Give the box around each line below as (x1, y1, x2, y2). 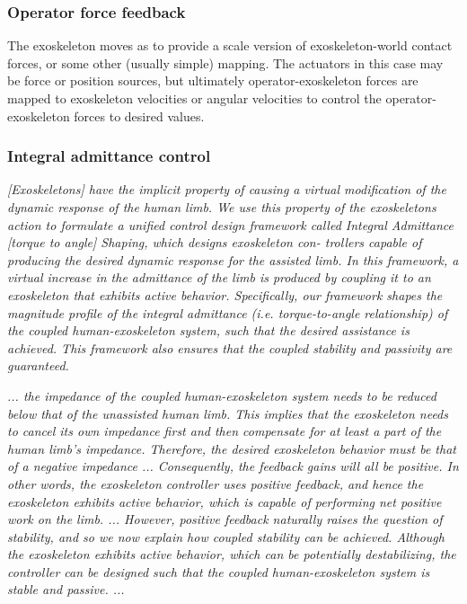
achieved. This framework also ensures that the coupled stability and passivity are (7, 338, 453, 357)
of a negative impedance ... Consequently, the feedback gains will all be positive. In (7, 457, 459, 475)
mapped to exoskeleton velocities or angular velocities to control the (7, 89, 382, 107)
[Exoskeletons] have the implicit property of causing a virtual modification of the (7, 180, 446, 199)
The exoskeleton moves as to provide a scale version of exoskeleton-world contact (7, 36, 453, 55)
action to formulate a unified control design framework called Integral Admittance (7, 215, 454, 234)
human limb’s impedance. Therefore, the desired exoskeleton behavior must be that (7, 439, 456, 457)
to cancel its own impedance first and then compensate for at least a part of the (7, 422, 442, 440)
